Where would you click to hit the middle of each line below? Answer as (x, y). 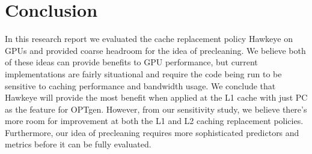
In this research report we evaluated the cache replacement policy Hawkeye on (149, 39)
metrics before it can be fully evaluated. (78, 144)
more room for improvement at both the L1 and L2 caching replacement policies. (154, 121)
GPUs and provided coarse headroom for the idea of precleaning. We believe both (155, 50)
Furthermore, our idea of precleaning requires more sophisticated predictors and (152, 132)
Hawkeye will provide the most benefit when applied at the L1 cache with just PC (156, 97)
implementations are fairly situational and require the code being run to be (143, 73)
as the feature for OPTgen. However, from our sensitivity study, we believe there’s (156, 109)
